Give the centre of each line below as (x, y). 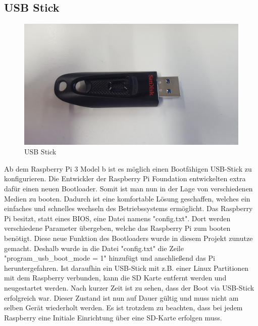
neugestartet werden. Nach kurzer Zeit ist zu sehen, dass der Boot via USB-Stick (129, 288)
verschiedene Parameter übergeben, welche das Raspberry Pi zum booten (117, 228)
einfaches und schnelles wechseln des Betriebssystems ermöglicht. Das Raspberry (128, 208)
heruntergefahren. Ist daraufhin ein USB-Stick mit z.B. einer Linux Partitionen (126, 268)
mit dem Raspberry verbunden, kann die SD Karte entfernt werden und (115, 278)
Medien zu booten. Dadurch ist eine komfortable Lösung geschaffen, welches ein (127, 198)
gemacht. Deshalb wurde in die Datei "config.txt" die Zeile (94, 248)
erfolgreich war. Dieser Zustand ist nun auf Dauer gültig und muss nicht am (121, 297)
